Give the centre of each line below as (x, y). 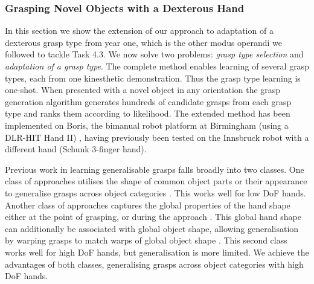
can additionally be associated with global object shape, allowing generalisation (152, 228)
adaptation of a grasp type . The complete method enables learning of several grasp (157, 66)
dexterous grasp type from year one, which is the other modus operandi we (144, 42)
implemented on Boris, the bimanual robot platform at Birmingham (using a (147, 125)
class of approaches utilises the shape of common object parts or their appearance (156, 181)
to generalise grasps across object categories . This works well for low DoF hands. (155, 192)
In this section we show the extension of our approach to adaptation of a (139, 31)
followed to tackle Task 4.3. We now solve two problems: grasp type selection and (154, 54)
